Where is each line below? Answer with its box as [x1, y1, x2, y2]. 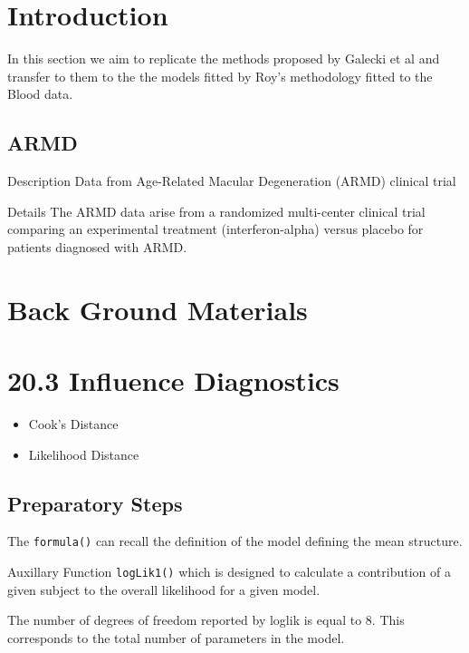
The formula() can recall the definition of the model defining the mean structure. [7, 531, 463, 551]
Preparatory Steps [7, 489, 183, 517]
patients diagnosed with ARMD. [7, 237, 187, 256]
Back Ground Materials [7, 290, 308, 327]
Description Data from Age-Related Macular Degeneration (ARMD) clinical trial [7, 171, 456, 190]
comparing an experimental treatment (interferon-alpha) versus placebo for [7, 219, 424, 239]
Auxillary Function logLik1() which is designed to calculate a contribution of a [7, 562, 451, 581]
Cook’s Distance [28, 414, 119, 433]
